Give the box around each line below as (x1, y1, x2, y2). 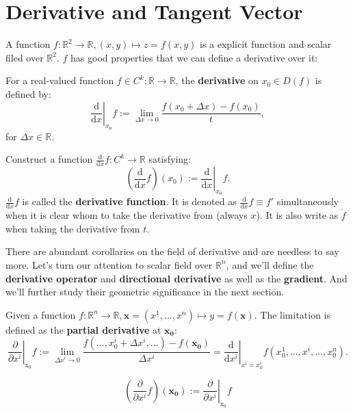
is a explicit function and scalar (200, 37, 332, 51)
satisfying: (148, 152, 192, 166)
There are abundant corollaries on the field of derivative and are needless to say (5, 244, 339, 258)
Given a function (5, 307, 76, 321)
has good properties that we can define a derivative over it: (70, 50, 318, 64)
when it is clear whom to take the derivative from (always (5, 208, 248, 222)
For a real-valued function (5, 73, 114, 88)
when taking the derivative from (5, 221, 140, 235)
